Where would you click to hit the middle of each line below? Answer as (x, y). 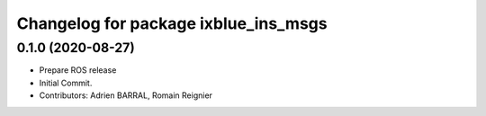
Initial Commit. (66, 83)
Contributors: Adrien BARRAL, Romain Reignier (126, 95)
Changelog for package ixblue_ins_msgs (172, 23)
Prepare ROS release (78, 70)
